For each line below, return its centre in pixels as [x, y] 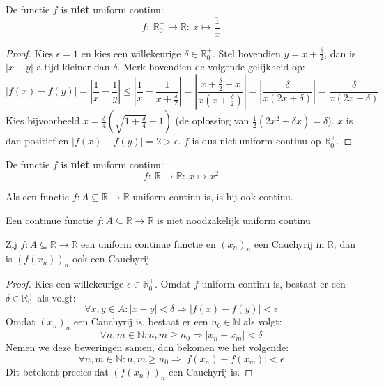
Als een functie [38, 196]
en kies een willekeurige [131, 53]
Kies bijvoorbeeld [43, 120]
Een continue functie [49, 220]
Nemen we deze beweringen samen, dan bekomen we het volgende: [147, 347]
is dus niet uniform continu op [256, 141]
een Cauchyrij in [289, 243]
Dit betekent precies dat [57, 371]
